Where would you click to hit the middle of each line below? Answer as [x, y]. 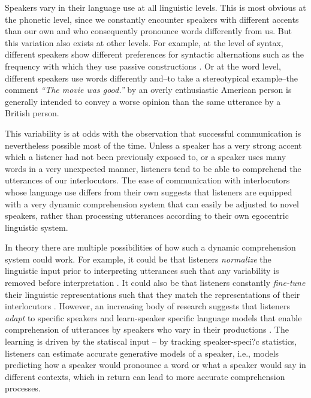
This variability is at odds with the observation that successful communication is [153, 133]
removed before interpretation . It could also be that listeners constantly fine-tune [155, 283]
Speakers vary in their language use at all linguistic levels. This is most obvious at [155, 7]
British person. [32, 113]
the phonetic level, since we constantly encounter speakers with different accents [152, 19]
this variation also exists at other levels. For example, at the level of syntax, [144, 42]
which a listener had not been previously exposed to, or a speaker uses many [146, 157]
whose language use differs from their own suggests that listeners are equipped [149, 192]
